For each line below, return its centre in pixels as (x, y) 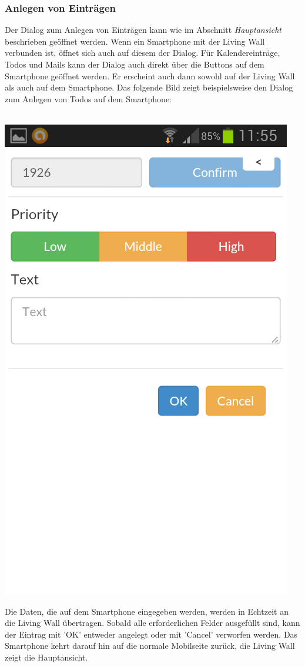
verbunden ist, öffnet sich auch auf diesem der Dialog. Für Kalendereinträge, (143, 53)
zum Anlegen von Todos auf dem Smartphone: (88, 98)
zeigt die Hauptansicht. (46, 657)
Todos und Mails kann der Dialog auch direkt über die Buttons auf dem (135, 64)
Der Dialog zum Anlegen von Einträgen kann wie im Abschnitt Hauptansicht (143, 30)
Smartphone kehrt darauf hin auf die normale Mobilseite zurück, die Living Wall (150, 646)
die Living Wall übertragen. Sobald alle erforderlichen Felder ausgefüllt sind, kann (152, 623)
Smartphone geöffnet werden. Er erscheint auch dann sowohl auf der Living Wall (150, 76)
